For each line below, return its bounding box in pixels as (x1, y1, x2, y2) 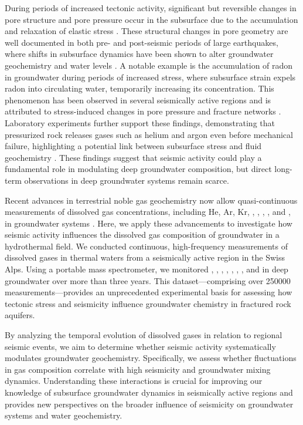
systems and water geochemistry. (5, 409, 122, 421)
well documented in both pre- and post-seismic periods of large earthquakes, (5, 36, 278, 48)
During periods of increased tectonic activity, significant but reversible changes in (5, 2, 297, 14)
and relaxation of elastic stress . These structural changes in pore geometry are (5, 25, 288, 37)
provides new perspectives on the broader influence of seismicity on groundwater (5, 397, 294, 410)
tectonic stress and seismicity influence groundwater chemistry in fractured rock (5, 297, 291, 309)
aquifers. (5, 309, 35, 321)
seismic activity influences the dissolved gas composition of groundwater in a (5, 228, 280, 241)
